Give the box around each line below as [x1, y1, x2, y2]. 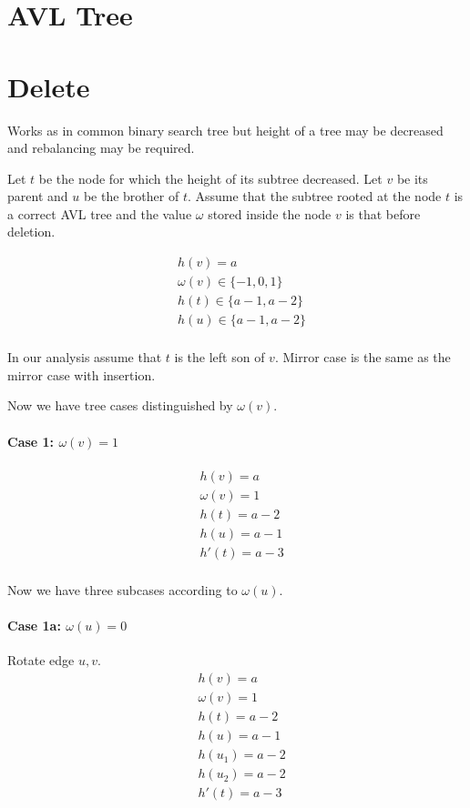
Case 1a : [7, 616, 61, 635]
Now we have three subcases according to [7, 580, 238, 599]
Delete [7, 67, 90, 105]
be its [396, 168, 428, 187]
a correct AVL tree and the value [7, 204, 192, 223]
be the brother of [83, 187, 179, 206]
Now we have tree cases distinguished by [7, 396, 233, 415]
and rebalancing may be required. [7, 138, 195, 157]
